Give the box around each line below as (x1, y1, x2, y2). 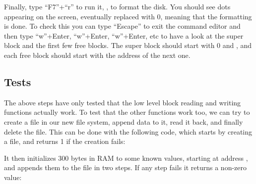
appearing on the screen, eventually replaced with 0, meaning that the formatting (4, 11, 252, 21)
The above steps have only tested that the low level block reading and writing (4, 97, 241, 107)
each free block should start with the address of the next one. (4, 49, 191, 60)
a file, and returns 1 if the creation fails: (4, 136, 126, 146)
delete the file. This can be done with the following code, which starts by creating (4, 126, 253, 137)
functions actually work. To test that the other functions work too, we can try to (4, 107, 250, 117)
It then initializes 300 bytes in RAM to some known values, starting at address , (4, 152, 248, 163)
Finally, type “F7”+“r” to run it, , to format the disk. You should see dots (4, 1, 231, 11)
